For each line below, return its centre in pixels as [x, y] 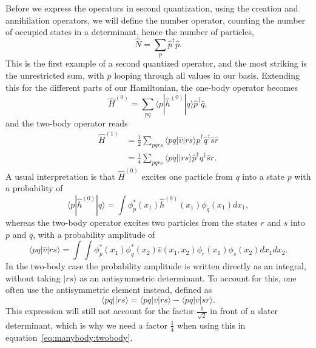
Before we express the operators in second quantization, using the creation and [152, 8]
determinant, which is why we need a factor [86, 325]
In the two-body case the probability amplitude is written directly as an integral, [156, 266]
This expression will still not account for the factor [100, 310]
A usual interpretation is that [60, 176]
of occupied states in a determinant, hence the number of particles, [130, 32]
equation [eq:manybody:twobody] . [69, 337]
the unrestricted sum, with [55, 75]
